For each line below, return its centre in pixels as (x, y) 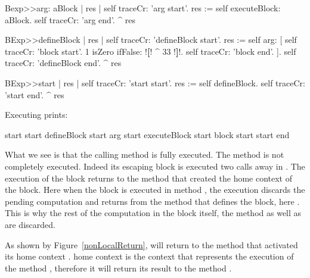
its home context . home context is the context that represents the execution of (149, 256)
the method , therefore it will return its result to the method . (118, 268)
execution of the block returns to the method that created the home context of (149, 178)
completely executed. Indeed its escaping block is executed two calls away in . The (155, 166)
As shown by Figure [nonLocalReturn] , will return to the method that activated (151, 244)
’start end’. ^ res (35, 94)
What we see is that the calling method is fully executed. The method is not (145, 154)
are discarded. (30, 224)
